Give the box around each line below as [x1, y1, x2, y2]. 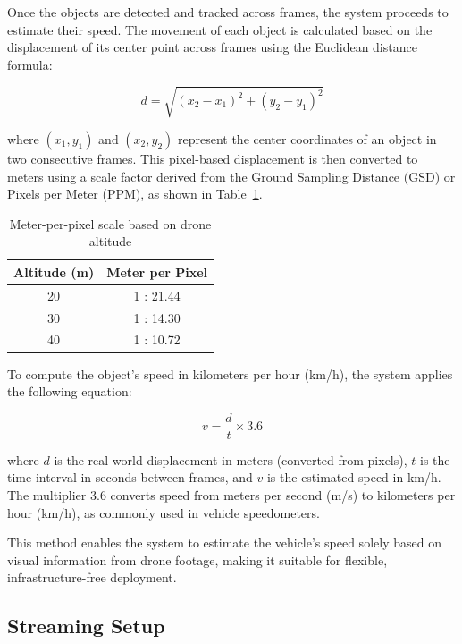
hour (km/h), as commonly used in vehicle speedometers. [7, 503, 320, 521]
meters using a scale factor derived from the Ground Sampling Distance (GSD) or [7, 166, 456, 185]
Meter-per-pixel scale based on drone [9, 214, 212, 233]
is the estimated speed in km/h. [266, 468, 441, 487]
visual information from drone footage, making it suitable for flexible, [7, 550, 388, 569]
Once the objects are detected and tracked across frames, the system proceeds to [7, 3, 449, 21]
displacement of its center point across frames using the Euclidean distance [7, 38, 417, 56]
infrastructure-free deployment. [7, 568, 177, 587]
